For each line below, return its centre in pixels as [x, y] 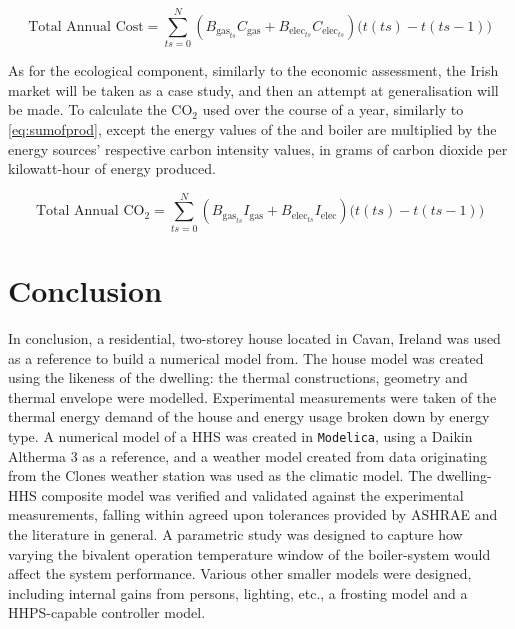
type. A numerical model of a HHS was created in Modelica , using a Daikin [240, 435]
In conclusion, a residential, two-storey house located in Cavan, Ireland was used [254, 337]
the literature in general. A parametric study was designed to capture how [235, 533]
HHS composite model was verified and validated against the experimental [236, 494]
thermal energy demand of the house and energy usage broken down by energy [249, 416]
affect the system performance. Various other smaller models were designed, [240, 573]
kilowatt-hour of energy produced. [112, 168]
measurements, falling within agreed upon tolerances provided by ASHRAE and [253, 514]
